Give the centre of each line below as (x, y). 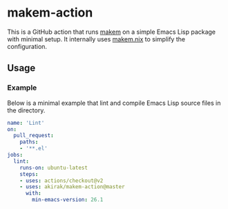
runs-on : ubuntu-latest (54, 168)
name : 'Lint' (26, 123)
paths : (29, 142)
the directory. (26, 110)
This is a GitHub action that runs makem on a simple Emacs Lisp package (112, 32)
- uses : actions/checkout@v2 (61, 181)
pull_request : (34, 136)
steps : (29, 174)
